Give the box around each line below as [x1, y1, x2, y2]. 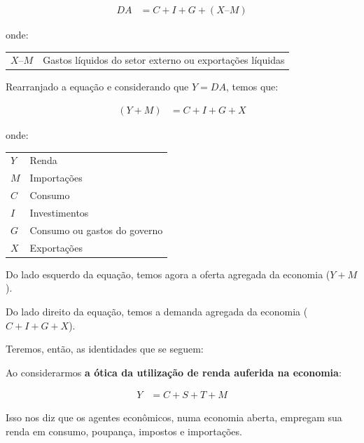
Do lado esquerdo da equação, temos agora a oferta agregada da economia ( [6, 266, 330, 281]
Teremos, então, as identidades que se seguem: [6, 341, 204, 356]
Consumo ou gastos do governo [29, 222, 163, 237]
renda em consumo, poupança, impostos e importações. [6, 423, 242, 438]
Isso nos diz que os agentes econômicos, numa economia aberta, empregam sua [6, 410, 342, 425]
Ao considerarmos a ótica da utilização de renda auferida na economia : [6, 364, 342, 379]
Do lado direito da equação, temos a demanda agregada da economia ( [6, 304, 308, 318]
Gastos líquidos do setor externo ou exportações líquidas [43, 53, 285, 67]
